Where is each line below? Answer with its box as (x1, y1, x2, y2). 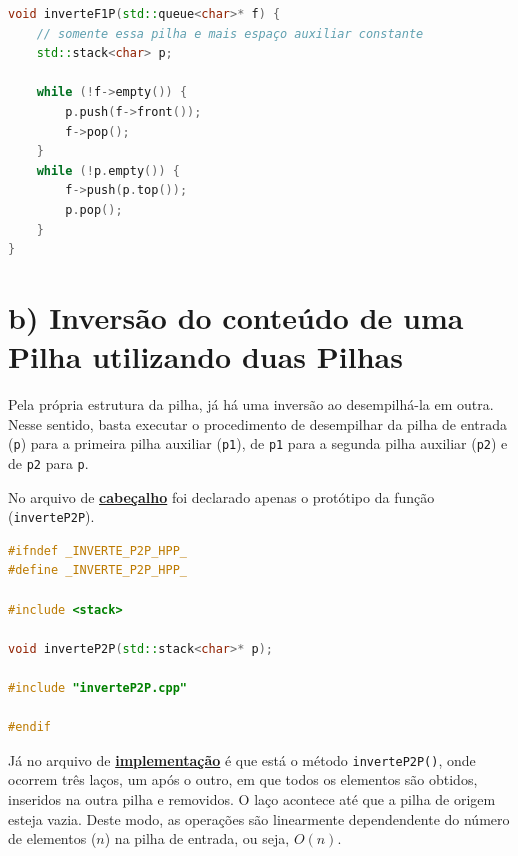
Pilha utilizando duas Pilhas (8, 336, 403, 377)
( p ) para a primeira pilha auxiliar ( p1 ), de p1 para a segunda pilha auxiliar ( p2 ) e (8, 433, 508, 454)
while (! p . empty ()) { (36, 163, 180, 178)
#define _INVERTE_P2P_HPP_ (8, 563, 187, 578)
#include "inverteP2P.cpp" (8, 680, 187, 695)
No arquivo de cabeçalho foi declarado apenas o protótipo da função (8, 486, 435, 507)
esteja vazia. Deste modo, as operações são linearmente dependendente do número (8, 808, 510, 829)
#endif (8, 720, 51, 735)
